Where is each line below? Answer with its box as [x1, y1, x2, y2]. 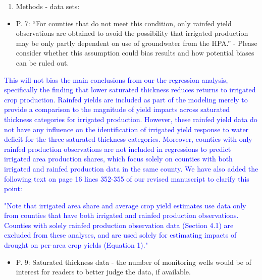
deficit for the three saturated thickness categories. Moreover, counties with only [4, 134, 252, 144]
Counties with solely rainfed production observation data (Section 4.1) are [4, 219, 234, 230]
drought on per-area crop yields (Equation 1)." [4, 240, 148, 250]
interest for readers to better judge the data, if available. [16, 266, 191, 277]
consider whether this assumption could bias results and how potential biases [16, 47, 254, 58]
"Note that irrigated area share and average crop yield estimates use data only [4, 200, 246, 210]
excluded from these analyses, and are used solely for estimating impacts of [4, 230, 237, 240]
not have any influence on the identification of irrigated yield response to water [4, 124, 249, 134]
